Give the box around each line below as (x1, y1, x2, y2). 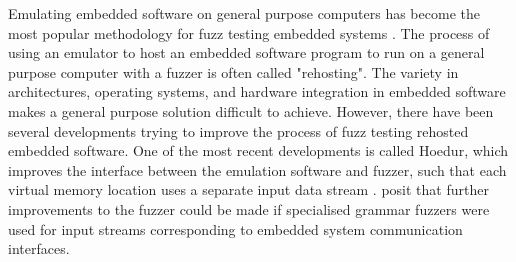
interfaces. (8, 238, 70, 259)
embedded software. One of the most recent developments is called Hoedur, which (8, 140, 509, 161)
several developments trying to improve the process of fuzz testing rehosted (8, 120, 469, 141)
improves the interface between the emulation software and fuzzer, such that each (8, 159, 507, 180)
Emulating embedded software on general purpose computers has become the (8, 3, 480, 23)
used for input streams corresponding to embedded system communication (8, 218, 463, 239)
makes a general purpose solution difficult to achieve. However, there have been (8, 100, 494, 121)
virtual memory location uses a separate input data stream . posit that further (8, 179, 489, 200)
